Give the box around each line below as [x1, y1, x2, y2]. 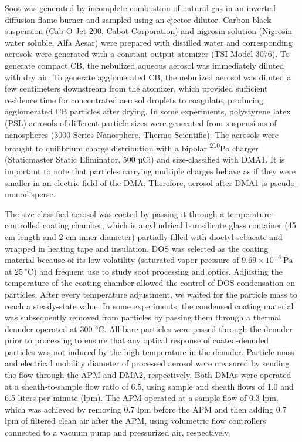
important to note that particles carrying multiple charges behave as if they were [5, 164, 296, 177]
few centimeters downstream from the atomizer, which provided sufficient [5, 82, 268, 95]
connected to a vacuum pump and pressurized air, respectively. [5, 426, 230, 438]
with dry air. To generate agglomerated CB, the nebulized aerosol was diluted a [5, 70, 291, 83]
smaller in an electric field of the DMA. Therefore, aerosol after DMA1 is [5, 176, 267, 188]
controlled [5, 219, 40, 231]
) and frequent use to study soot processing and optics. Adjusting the [33, 265, 283, 277]
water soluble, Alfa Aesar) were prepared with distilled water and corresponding [5, 36, 293, 48]
